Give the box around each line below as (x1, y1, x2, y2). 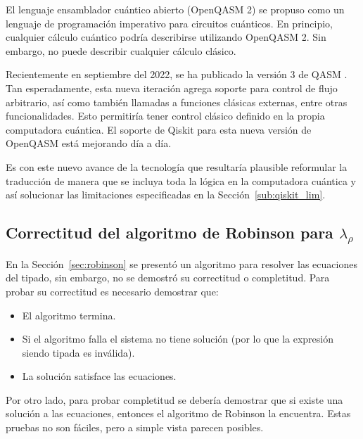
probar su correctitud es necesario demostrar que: (6, 284, 219, 298)
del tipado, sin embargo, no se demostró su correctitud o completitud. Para (6, 270, 330, 285)
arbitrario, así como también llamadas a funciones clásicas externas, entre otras (6, 94, 348, 109)
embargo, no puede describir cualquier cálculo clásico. (6, 43, 236, 58)
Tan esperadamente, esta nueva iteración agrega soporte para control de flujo (6, 80, 338, 95)
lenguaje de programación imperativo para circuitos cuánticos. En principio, (6, 15, 333, 30)
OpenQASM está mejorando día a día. (6, 136, 172, 151)
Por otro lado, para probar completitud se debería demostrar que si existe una (6, 392, 343, 407)
